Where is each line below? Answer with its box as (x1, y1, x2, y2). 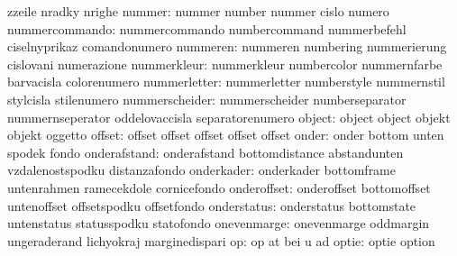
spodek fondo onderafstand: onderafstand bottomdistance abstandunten (7, 142, 404, 161)
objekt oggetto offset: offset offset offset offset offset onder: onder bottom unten (7, 125, 444, 144)
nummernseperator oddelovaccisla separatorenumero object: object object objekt (7, 107, 451, 126)
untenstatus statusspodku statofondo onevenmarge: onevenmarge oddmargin (7, 214, 430, 233)
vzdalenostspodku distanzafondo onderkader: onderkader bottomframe (7, 160, 397, 179)
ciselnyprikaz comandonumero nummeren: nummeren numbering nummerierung (7, 37, 447, 56)
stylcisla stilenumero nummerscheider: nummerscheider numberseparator (7, 89, 407, 108)
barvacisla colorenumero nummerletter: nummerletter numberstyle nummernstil (7, 72, 445, 91)
